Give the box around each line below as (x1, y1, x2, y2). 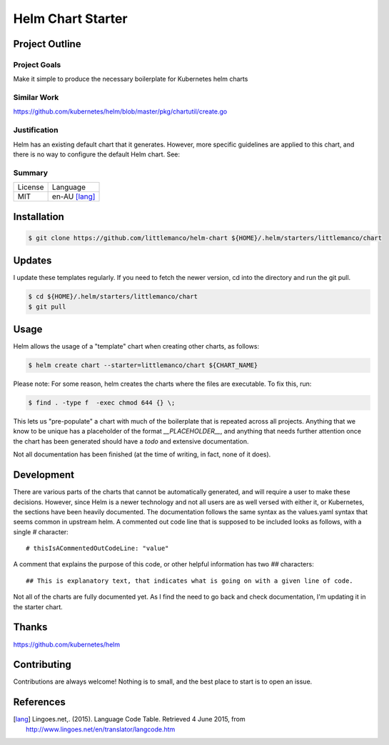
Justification (13, 125, 59, 135)
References (13, 696, 66, 709)
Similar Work (13, 93, 59, 103)
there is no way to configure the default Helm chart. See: (13, 150, 180, 159)
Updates (13, 254, 52, 267)
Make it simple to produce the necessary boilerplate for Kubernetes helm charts (13, 75, 248, 84)
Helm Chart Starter (13, 11, 128, 26)
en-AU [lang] (51, 191, 96, 201)
